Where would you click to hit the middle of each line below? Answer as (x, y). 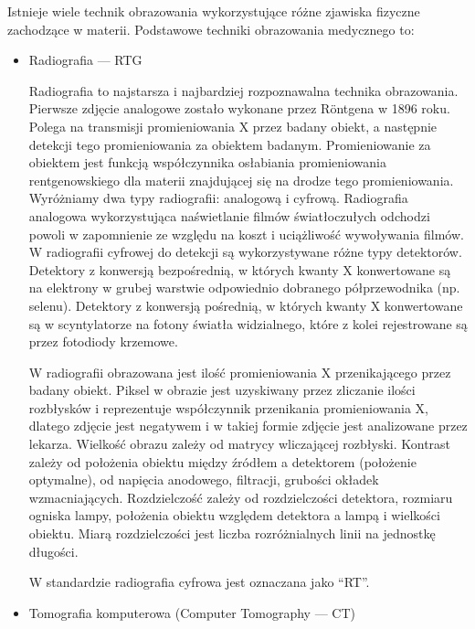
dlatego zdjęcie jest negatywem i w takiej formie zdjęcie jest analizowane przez (248, 426)
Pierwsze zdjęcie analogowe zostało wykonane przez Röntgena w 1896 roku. (239, 108)
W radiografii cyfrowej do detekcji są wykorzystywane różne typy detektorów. (245, 252)
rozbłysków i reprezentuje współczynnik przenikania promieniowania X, (228, 407)
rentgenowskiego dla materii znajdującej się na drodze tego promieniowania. (241, 180)
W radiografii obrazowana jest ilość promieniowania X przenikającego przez (240, 372)
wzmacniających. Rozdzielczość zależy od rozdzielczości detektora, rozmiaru (241, 497)
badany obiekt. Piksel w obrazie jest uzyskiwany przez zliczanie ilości (222, 390)
